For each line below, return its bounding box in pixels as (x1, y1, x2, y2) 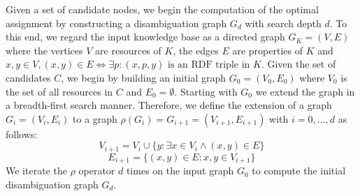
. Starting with (174, 84, 238, 98)
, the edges (173, 43, 219, 57)
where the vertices (6, 43, 83, 57)
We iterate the (6, 163, 67, 178)
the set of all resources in (6, 84, 113, 98)
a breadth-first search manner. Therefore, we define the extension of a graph (6, 98, 332, 112)
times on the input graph (126, 163, 234, 178)
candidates (6, 70, 51, 84)
